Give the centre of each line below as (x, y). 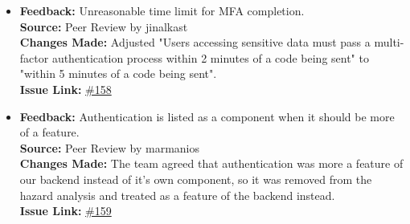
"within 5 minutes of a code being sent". (118, 73)
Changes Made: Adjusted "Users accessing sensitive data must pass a (195, 42)
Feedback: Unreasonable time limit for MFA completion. (162, 10)
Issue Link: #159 (66, 211)
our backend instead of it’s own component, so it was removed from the (196, 179)
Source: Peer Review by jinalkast (104, 26)
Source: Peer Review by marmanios (110, 147)
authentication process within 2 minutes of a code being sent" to (210, 57)
